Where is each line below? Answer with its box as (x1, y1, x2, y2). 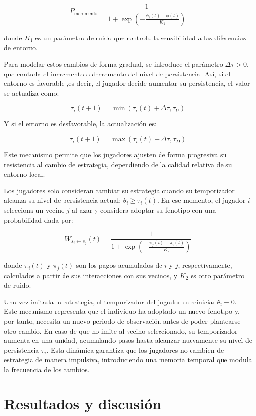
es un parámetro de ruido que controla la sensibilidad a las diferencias (35, 32, 246, 42)
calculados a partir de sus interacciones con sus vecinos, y (4, 270, 178, 280)
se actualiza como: (4, 87, 59, 98)
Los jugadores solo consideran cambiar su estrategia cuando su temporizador (4, 185, 235, 195)
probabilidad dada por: (4, 214, 73, 225)
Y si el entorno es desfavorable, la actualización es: (4, 118, 157, 129)
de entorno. (4, 42, 38, 52)
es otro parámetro (191, 270, 245, 280)
